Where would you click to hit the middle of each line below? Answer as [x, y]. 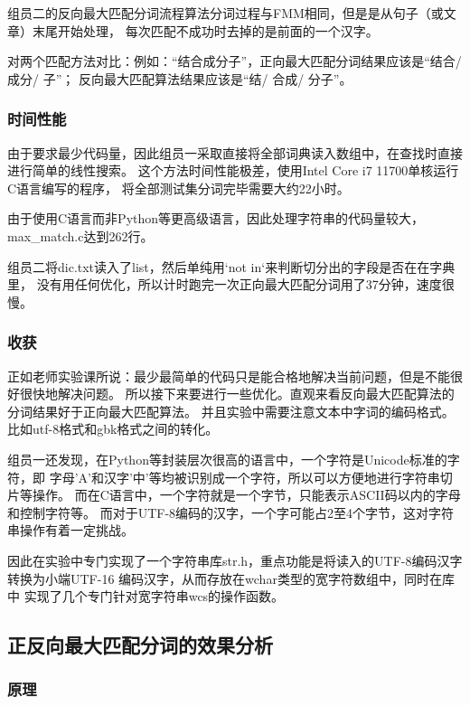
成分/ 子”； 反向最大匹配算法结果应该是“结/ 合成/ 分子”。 [180, 78]
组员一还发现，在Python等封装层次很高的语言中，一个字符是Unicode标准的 [227, 459]
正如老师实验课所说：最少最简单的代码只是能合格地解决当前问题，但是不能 [229, 376]
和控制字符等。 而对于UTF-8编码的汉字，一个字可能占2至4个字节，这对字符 [231, 512]
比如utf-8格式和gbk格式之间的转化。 [113, 429]
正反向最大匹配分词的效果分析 [140, 645]
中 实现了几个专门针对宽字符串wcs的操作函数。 [146, 596]
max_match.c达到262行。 [80, 235]
